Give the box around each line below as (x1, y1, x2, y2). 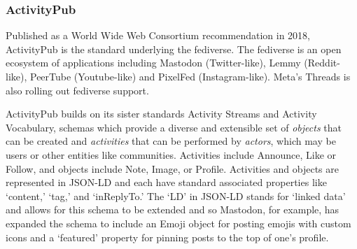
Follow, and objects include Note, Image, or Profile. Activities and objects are (6, 161, 339, 176)
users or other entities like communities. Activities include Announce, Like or (6, 147, 337, 162)
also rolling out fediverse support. (6, 83, 149, 97)
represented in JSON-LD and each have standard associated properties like (6, 175, 327, 190)
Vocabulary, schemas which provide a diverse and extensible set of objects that (6, 120, 342, 134)
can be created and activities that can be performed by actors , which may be (6, 134, 336, 148)
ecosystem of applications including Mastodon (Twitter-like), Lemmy (6, 55, 301, 70)
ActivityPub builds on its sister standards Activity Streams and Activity (6, 106, 317, 121)
